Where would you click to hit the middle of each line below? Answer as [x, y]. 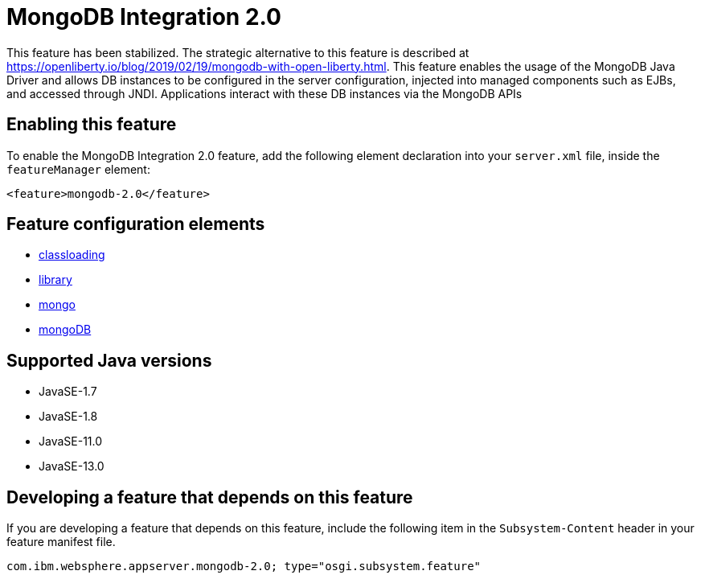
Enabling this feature [92, 125]
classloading [72, 255]
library [55, 280]
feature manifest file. [61, 542]
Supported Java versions [109, 360]
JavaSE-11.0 [71, 441]
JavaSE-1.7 [68, 392]
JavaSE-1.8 [68, 417]
